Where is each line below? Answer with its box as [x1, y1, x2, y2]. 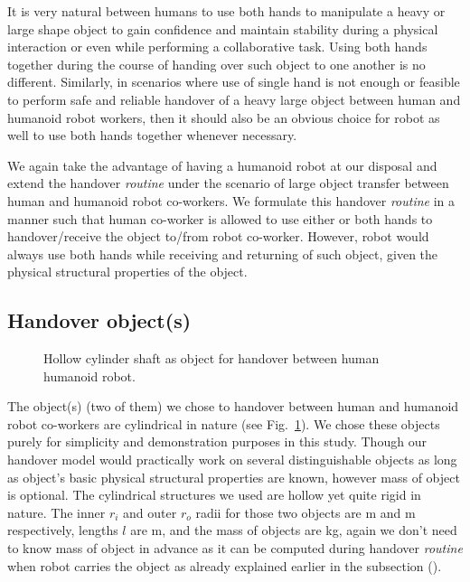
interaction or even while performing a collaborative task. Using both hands [7, 37, 428, 56]
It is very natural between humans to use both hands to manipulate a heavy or [7, 2, 446, 20]
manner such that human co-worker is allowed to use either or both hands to [7, 209, 433, 228]
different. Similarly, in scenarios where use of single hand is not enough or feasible [7, 72, 460, 91]
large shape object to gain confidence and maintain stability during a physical [7, 19, 438, 38]
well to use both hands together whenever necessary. [7, 126, 297, 145]
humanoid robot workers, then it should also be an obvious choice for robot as [7, 108, 440, 127]
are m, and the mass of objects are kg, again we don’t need [130, 521, 457, 540]
